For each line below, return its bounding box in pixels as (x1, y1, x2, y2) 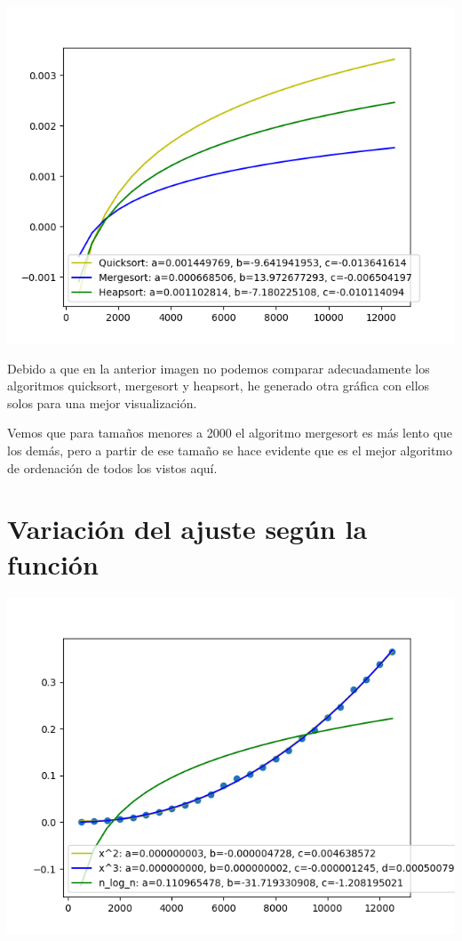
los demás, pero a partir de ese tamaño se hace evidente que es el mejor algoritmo (7, 440, 452, 459)
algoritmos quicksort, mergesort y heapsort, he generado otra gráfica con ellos (7, 376, 430, 395)
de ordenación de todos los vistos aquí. (7, 458, 218, 477)
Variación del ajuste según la (7, 511, 368, 547)
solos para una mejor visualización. (7, 393, 197, 412)
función (7, 545, 99, 582)
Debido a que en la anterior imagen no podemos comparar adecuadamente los (7, 358, 430, 377)
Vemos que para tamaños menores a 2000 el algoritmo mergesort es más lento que (7, 423, 453, 442)
